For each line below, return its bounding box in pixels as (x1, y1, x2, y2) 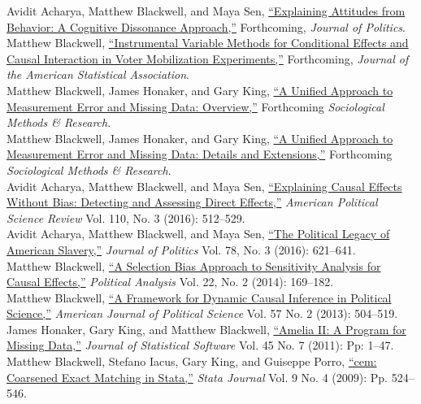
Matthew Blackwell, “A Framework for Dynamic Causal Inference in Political (7, 289, 392, 306)
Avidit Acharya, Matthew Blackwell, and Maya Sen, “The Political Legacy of (7, 225, 390, 242)
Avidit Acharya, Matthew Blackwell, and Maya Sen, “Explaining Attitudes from (7, 2, 406, 19)
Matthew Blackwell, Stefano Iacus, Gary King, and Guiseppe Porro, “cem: (7, 353, 377, 370)
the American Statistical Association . (7, 66, 189, 83)
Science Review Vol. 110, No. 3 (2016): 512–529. (7, 209, 245, 226)
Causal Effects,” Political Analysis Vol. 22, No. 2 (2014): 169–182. (7, 273, 334, 290)
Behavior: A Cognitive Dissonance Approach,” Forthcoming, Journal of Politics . (7, 18, 406, 35)
